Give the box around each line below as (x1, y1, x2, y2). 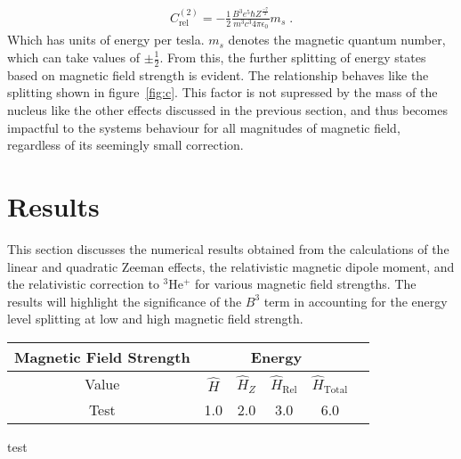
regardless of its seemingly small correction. (7, 135, 244, 154)
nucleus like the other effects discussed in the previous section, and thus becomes (7, 101, 448, 119)
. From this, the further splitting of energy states (159, 48, 426, 66)
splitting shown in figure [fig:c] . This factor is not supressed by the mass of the (7, 83, 438, 102)
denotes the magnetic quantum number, (228, 30, 446, 49)
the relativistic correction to (7, 275, 159, 293)
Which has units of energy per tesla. (7, 30, 205, 49)
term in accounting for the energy (263, 291, 448, 310)
